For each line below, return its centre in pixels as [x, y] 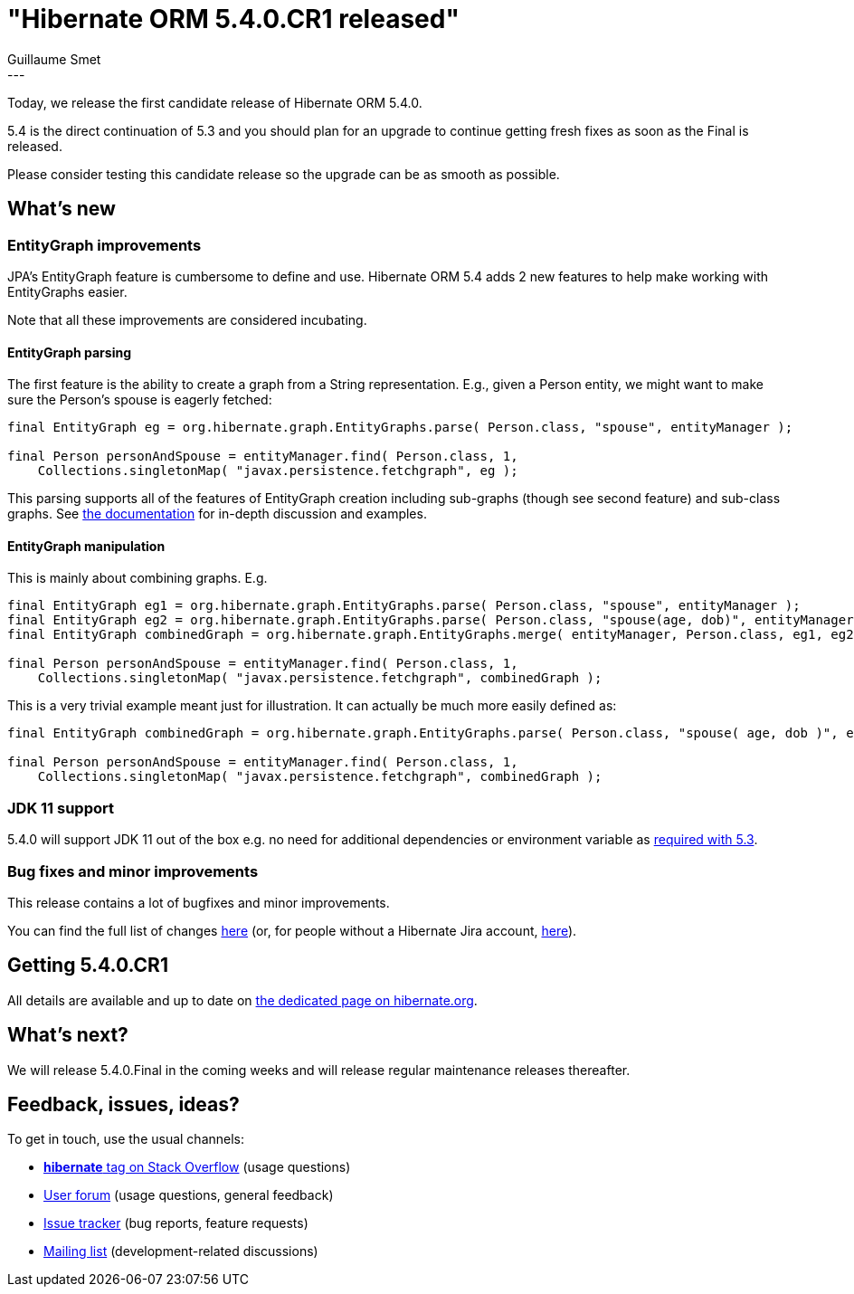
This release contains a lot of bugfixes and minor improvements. [199, 902]
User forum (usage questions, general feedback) [189, 1195]
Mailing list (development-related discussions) [181, 1251]
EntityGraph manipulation [86, 546]
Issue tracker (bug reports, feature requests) [176, 1223]
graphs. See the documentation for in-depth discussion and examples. [217, 514]
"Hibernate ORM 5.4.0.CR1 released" [233, 19]
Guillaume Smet [54, 59]
